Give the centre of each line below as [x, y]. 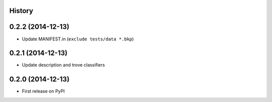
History [21, 11]
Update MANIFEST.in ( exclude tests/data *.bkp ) [78, 39]
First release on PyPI [43, 91]
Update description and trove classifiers [63, 65]
